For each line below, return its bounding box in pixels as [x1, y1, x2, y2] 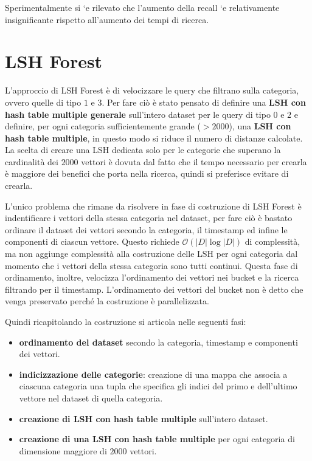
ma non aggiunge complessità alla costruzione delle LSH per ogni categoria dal [5, 247, 298, 260]
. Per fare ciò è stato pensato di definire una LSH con [102, 95, 306, 108]
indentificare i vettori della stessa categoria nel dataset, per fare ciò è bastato [5, 211, 293, 224]
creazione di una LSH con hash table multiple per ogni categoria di [19, 432, 295, 445]
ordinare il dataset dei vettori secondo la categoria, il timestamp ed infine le [5, 223, 288, 236]
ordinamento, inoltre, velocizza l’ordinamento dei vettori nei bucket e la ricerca [5, 271, 299, 284]
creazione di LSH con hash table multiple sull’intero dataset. [19, 412, 268, 425]
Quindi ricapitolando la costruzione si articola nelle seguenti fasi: [5, 315, 246, 327]
